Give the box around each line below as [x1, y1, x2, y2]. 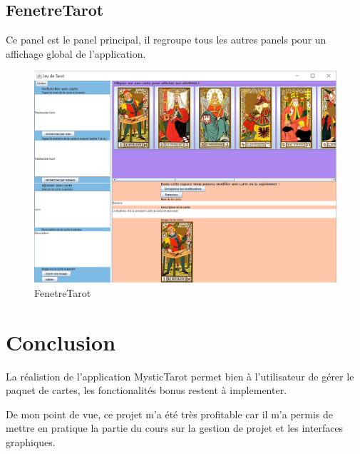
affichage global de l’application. [6, 46, 146, 61]
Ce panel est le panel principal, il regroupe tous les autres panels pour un [6, 32, 326, 47]
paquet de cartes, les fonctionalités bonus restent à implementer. [6, 383, 287, 398]
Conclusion [6, 327, 116, 356]
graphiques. [6, 434, 56, 449]
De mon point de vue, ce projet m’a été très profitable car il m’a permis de [6, 406, 334, 421]
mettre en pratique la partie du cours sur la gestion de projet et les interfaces [6, 420, 344, 435]
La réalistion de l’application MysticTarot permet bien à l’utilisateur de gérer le [6, 368, 354, 383]
